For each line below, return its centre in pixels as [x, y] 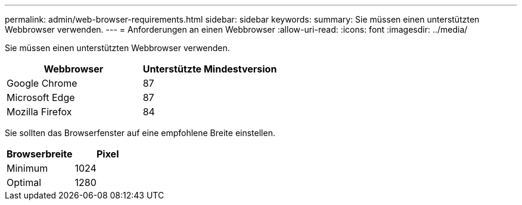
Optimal [24, 182]
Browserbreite [40, 154]
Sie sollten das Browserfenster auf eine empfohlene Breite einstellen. [140, 133]
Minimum [27, 168]
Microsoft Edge [41, 97]
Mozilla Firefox [39, 112]
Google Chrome [42, 83]
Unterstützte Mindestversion [210, 69]
